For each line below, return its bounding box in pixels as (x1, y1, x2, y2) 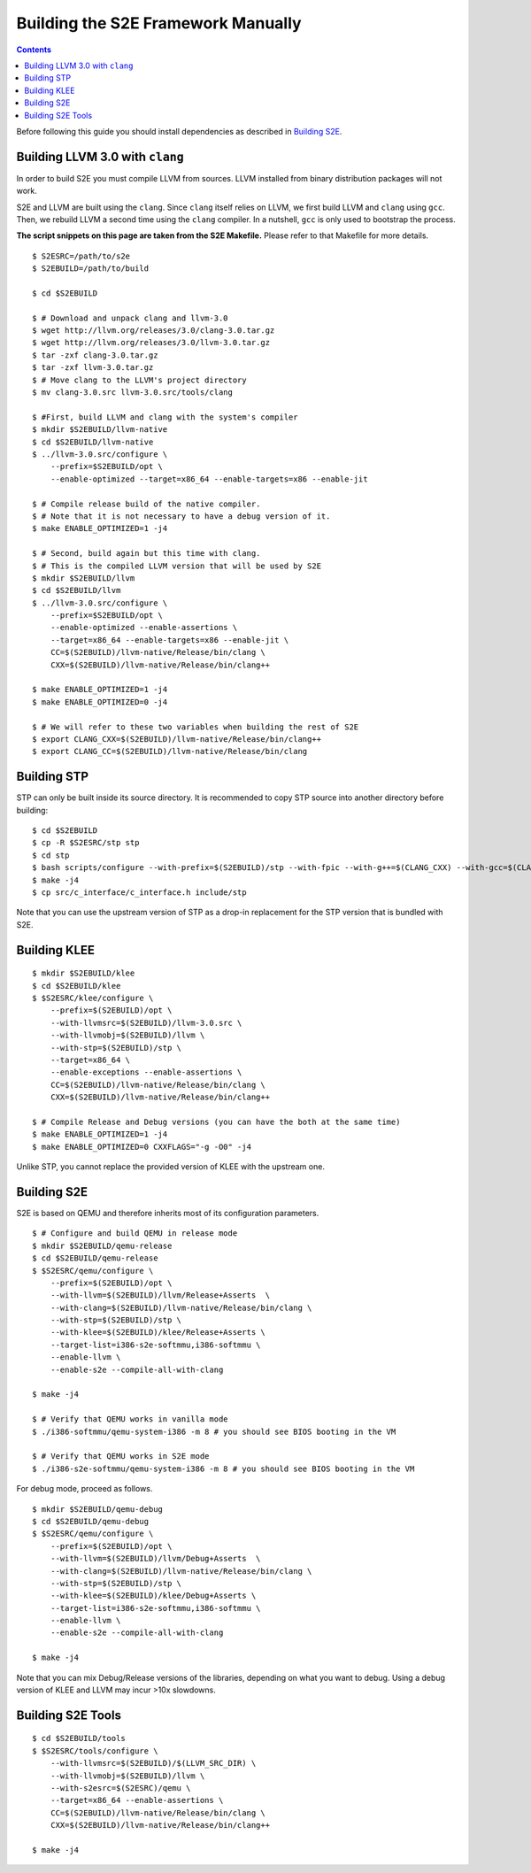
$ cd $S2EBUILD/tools (32, 1733, 126, 1744)
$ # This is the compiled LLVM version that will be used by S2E (32, 560, 322, 571)
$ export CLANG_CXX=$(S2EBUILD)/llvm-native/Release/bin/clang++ (32, 734, 322, 744)
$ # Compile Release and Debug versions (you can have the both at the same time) (32, 1116, 401, 1127)
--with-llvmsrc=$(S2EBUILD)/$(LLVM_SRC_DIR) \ (50, 1758, 257, 1769)
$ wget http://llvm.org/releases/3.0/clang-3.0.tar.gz (32, 326, 275, 335)
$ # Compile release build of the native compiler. (32, 498, 261, 509)
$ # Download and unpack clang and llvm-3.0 (32, 312, 229, 323)
